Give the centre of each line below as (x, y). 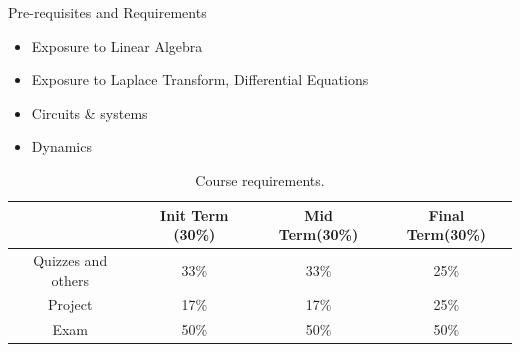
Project (70, 304)
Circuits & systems (89, 112)
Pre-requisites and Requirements (107, 12)
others (70, 279)
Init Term (194, 214)
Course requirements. (260, 179)
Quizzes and (70, 260)
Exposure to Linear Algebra (117, 45)
